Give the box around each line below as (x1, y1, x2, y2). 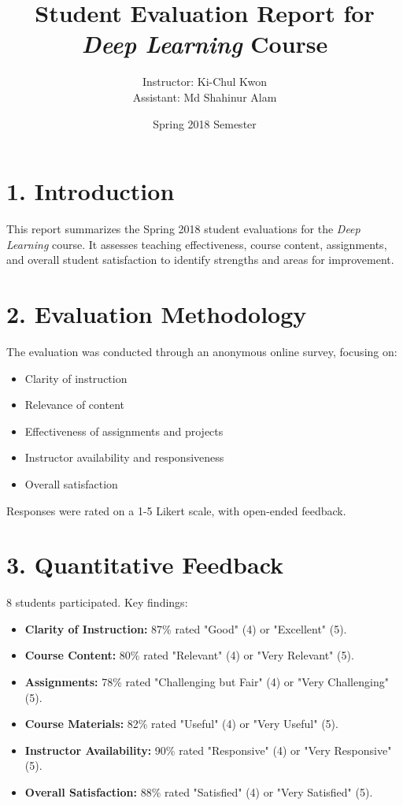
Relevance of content (24, 396, 124, 413)
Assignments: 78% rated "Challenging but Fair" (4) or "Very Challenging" (24, 674, 389, 689)
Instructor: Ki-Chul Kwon (142, 73, 268, 90)
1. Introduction (6, 175, 175, 207)
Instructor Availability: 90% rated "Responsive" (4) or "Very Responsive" (24, 741, 392, 758)
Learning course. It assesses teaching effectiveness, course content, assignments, (6, 236, 387, 252)
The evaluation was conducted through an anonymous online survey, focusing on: (6, 343, 397, 359)
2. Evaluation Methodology (6, 298, 307, 329)
